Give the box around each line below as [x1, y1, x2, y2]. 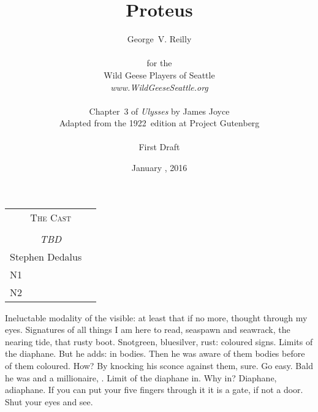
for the [146, 56, 172, 69]
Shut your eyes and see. [5, 395, 93, 408]
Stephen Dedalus [10, 249, 82, 264]
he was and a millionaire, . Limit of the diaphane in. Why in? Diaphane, [5, 371, 277, 384]
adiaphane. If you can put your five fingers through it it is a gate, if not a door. [5, 383, 303, 396]
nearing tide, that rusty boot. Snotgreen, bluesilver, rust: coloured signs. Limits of [5, 335, 313, 348]
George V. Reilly [127, 32, 192, 45]
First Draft [138, 140, 180, 153]
